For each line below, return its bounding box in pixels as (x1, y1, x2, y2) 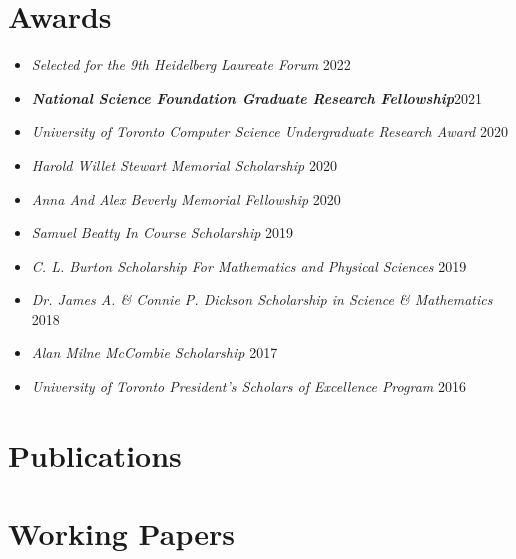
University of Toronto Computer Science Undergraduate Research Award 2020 (31, 121, 508, 142)
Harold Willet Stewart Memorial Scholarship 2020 (31, 154, 337, 175)
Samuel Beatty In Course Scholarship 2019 (31, 222, 294, 243)
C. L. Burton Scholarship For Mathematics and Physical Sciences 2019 (31, 255, 467, 276)
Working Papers (8, 513, 235, 554)
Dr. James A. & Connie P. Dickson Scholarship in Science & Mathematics (31, 289, 493, 310)
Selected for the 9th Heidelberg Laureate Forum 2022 (31, 54, 351, 75)
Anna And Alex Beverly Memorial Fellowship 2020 (31, 188, 341, 209)
